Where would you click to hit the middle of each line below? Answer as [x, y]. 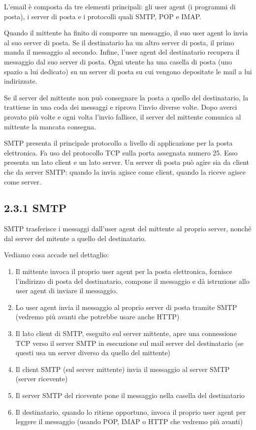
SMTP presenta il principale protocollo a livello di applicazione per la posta [118, 143]
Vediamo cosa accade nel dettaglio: [57, 255]
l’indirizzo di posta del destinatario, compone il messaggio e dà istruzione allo [132, 281]
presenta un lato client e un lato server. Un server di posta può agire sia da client [127, 162]
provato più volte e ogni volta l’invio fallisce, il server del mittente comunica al [123, 116]
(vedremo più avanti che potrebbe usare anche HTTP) [97, 317]
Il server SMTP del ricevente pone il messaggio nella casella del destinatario [130, 395]
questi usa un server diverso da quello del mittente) [93, 353]
